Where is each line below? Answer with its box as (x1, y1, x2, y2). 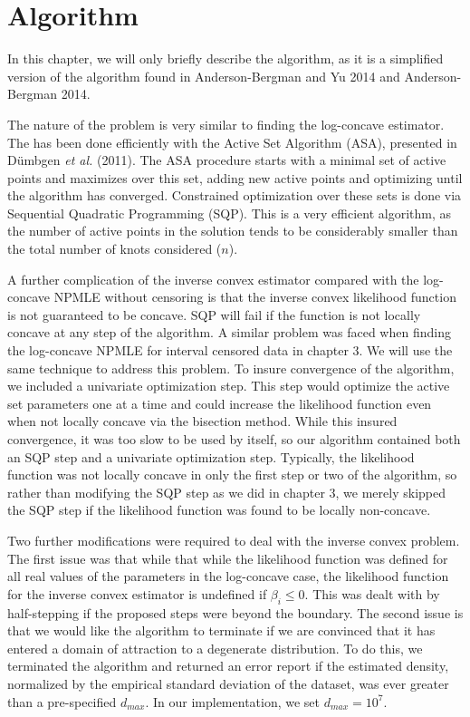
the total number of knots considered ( (7, 239, 222, 258)
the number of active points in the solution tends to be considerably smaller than (7, 221, 458, 240)
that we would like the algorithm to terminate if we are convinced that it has (7, 621, 436, 640)
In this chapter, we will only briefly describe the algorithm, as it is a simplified (7, 49, 444, 68)
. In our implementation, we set (145, 692, 321, 711)
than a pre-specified (7, 692, 117, 711)
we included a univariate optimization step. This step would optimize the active (7, 376, 450, 395)
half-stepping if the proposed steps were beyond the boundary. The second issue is (7, 603, 464, 622)
